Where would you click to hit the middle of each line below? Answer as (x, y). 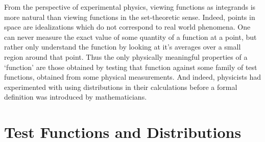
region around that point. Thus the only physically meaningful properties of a (126, 56)
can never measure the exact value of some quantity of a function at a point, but (130, 37)
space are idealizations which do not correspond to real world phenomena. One (127, 27)
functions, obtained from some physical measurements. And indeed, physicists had (133, 77)
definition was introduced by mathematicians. (76, 97)
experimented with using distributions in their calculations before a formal (121, 87)
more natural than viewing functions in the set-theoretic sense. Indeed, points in (130, 17)
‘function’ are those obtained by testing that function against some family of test (131, 67)
